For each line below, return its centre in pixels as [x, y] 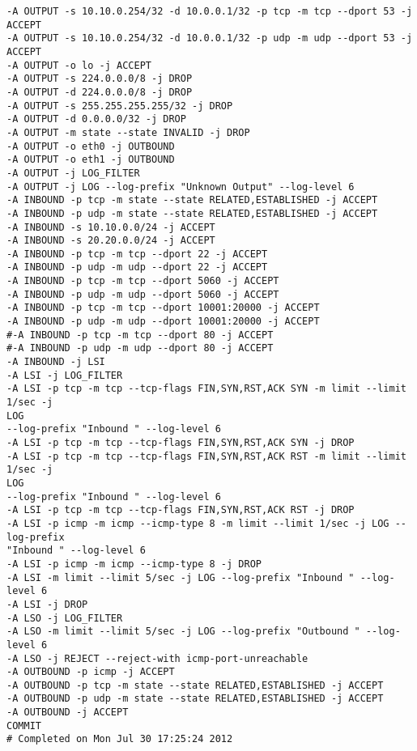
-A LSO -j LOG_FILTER [65, 618]
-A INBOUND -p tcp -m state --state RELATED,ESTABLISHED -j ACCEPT [192, 200]
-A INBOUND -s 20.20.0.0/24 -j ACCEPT [111, 241]
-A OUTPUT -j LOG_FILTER [73, 173]
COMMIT [24, 726]
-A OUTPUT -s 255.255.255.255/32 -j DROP [120, 106]
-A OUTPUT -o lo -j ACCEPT [79, 65]
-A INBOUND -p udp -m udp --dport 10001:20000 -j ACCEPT [163, 322]
